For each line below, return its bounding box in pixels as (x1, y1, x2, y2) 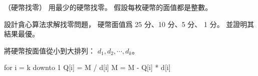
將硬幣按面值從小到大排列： (4, 45, 95, 55)
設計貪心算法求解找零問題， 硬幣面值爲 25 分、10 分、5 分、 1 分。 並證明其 (4, 18, 254, 29)
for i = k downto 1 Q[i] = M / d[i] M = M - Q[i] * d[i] (4, 62, 171, 72)
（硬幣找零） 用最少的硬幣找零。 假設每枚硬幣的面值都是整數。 (4, 2, 212, 12)
